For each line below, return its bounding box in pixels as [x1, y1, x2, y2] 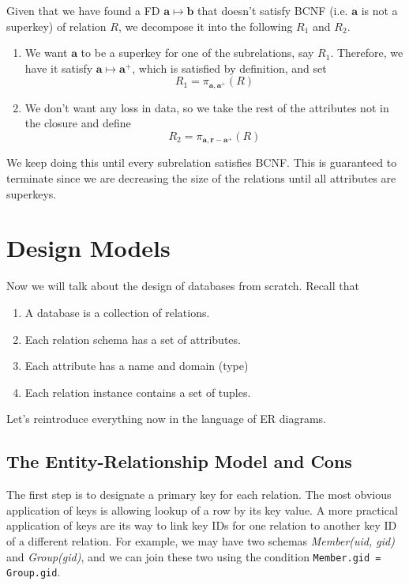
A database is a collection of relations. [24, 304, 210, 320]
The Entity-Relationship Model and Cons [6, 449, 352, 474]
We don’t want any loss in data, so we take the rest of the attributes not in [24, 99, 389, 115]
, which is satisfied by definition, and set [132, 59, 327, 76]
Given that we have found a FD [6, 2, 160, 18]
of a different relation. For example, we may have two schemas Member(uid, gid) [6, 532, 395, 549]
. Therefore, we [330, 44, 403, 61]
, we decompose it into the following [118, 17, 293, 34]
